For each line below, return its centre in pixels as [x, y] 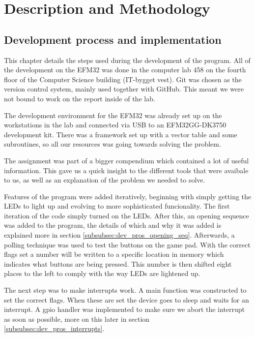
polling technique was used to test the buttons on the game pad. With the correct [127, 244]
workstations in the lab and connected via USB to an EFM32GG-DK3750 [115, 125]
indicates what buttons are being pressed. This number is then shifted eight [118, 263]
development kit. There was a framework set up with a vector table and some [121, 134]
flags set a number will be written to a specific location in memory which [114, 254]
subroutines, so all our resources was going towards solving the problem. [113, 144]
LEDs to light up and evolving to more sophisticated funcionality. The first [117, 206]
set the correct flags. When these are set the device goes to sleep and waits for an [127, 299]
